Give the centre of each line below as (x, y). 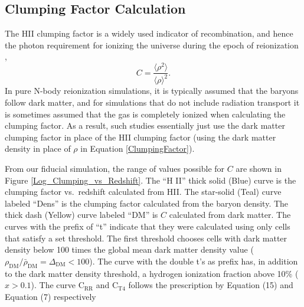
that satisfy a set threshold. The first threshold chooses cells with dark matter (146, 238)
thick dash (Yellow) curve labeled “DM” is (81, 215)
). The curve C (58, 285)
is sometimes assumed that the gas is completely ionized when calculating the (145, 114)
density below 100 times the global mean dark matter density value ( (129, 249)
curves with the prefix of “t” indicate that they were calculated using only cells (148, 226)
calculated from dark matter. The (230, 215)
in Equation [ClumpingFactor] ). (138, 148)
